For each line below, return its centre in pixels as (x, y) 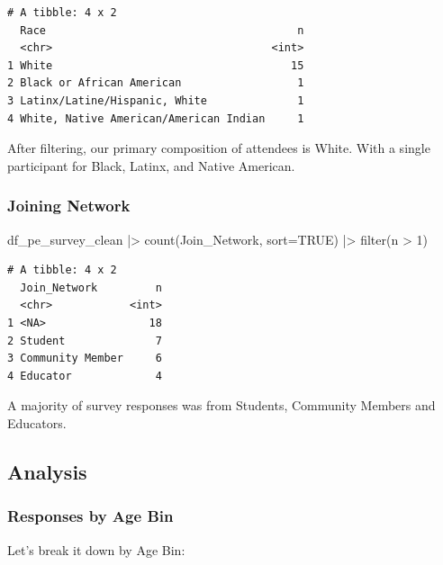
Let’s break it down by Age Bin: (96, 549)
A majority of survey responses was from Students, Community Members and (221, 405)
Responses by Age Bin (90, 516)
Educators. (37, 422)
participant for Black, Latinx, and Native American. (151, 165)
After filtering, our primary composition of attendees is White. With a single (219, 148)
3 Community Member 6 (85, 359)
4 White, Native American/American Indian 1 (156, 118)
